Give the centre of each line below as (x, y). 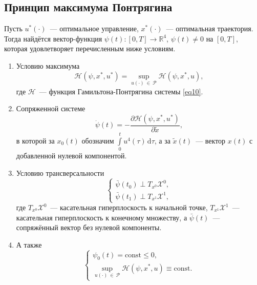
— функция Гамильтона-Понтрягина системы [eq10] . (121, 91)
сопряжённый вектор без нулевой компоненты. (89, 227)
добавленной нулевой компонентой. (71, 156)
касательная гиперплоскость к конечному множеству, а (102, 217)
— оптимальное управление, (94, 28)
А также (29, 244)
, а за (162, 140)
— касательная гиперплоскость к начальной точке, (129, 207)
